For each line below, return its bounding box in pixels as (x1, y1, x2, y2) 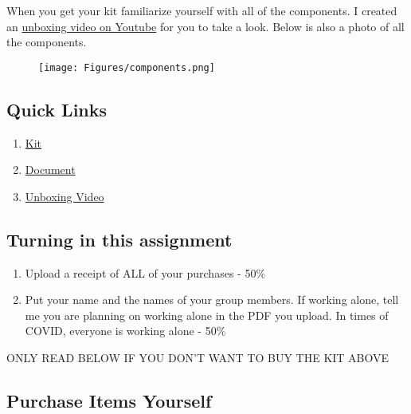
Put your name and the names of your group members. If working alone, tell (25, 291, 399, 308)
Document (25, 161, 76, 178)
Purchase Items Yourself (6, 388, 212, 412)
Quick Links (6, 97, 108, 121)
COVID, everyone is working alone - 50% (25, 322, 226, 339)
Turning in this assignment (6, 227, 233, 251)
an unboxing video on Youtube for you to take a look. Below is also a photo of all (6, 18, 405, 34)
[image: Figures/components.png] (38, 61, 215, 73)
